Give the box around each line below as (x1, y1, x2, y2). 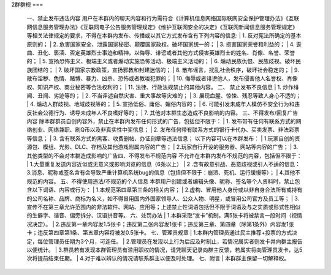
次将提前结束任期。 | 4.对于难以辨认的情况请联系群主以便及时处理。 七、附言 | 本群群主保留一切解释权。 (26, 255, 290, 262)
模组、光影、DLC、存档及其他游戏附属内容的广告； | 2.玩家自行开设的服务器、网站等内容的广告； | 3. (42, 143, 299, 151)
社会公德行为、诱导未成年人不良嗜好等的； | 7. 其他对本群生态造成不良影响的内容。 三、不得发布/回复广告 (31, 109, 299, 116)
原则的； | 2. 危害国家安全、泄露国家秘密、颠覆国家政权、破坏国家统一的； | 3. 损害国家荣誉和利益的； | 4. (26, 40, 295, 48)
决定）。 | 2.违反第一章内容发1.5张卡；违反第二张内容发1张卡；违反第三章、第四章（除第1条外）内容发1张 (31, 220, 294, 228)
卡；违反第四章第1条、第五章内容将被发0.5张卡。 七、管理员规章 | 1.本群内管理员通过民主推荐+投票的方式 (26, 229, 292, 236)
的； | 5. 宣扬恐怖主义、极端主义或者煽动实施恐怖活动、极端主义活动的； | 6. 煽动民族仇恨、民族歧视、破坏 (26, 58, 296, 65)
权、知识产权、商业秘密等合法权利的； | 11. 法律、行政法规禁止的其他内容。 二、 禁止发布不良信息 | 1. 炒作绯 (26, 83, 299, 91)
